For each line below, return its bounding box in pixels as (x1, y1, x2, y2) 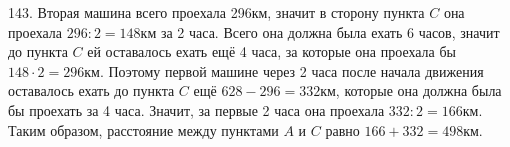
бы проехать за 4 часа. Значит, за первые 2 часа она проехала (8, 99, 385, 120)
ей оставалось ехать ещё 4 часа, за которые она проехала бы (87, 41, 456, 62)
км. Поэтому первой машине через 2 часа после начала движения (84, 60, 484, 81)
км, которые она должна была (320, 80, 502, 101)
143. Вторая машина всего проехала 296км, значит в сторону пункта (8, 2, 425, 22)
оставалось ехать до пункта (8, 80, 175, 101)
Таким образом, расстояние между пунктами (8, 119, 279, 140)
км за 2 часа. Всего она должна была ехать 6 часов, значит (140, 21, 500, 42)
